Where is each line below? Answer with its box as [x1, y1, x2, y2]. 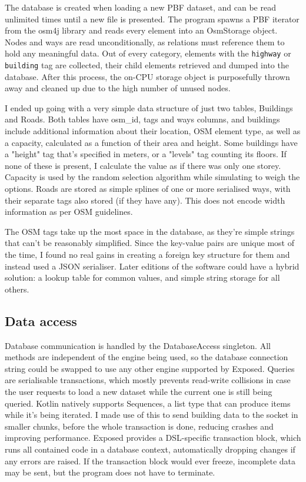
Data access [5, 311, 77, 330]
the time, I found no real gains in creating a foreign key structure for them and [5, 248, 290, 260]
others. [5, 282, 29, 295]
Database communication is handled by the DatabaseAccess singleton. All [5, 339, 271, 351]
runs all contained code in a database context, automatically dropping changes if [5, 443, 295, 455]
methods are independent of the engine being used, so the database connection [5, 351, 288, 363]
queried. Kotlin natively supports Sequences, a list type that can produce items [5, 397, 291, 409]
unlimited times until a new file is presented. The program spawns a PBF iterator [5, 12, 300, 25]
